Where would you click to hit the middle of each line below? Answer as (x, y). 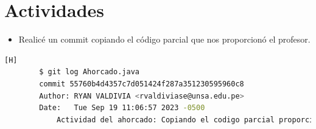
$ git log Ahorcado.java (89, 72)
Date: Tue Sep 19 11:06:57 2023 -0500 (122, 108)
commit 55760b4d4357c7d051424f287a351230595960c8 (142, 84)
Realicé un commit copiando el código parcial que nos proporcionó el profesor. (164, 39)
